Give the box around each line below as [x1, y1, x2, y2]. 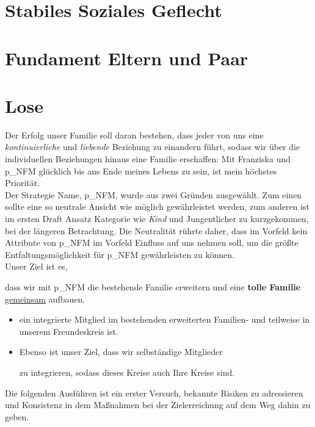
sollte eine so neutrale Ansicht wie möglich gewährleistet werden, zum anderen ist [5, 200, 310, 213]
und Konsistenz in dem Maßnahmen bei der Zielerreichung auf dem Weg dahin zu [5, 398, 311, 411]
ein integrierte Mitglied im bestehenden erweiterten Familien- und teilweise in [19, 313, 310, 326]
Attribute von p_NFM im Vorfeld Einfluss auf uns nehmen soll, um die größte [5, 236, 299, 249]
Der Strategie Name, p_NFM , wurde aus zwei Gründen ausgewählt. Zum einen [5, 188, 302, 201]
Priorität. [5, 176, 40, 189]
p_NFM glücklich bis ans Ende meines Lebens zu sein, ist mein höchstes [5, 164, 277, 177]
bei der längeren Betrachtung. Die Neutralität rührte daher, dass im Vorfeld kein [5, 224, 308, 237]
